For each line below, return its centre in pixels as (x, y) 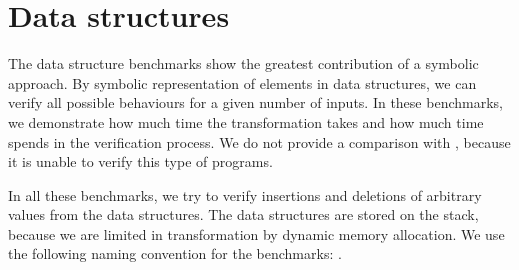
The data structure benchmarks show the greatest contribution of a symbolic (243, 63)
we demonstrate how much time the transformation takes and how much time (246, 121)
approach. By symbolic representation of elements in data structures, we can (242, 82)
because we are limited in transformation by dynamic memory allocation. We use (256, 233)
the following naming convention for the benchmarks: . (175, 253)
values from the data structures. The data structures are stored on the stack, (243, 214)
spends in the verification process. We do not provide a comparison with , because (259, 141)
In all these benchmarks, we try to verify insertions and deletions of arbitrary (245, 194)
